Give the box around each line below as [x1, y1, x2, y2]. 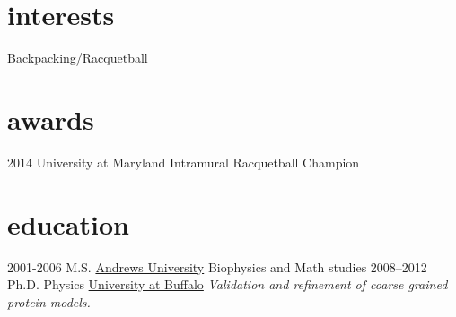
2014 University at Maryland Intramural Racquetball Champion [7, 152, 360, 171]
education [7, 205, 129, 242]
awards [7, 100, 94, 137]
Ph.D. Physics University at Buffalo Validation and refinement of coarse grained [7, 275, 448, 294]
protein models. [7, 292, 91, 311]
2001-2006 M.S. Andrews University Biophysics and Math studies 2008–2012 [7, 257, 427, 276]
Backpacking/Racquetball [7, 48, 148, 67]
